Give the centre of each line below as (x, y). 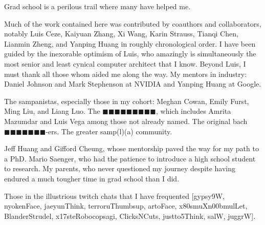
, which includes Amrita (193, 111)
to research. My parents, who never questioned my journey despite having (120, 168)
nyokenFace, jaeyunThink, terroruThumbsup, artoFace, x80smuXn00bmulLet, (126, 206)
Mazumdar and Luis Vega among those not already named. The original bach (126, 121)
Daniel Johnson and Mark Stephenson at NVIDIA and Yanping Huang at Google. (133, 84)
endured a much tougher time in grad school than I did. (92, 178)
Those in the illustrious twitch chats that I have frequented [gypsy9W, (114, 196)
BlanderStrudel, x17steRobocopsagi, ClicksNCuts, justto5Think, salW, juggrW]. (130, 216)
